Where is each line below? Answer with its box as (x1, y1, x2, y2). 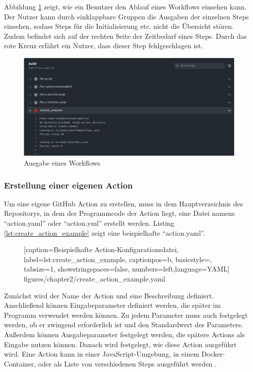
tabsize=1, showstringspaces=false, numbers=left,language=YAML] (24, 264, 230, 274)
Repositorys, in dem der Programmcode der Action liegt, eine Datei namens (4, 208, 235, 218)
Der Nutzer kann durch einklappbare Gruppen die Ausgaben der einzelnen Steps (4, 11, 249, 21)
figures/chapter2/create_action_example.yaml (24, 274, 165, 284)
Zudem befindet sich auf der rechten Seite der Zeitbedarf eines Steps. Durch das (4, 30, 247, 41)
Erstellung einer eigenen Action (4, 179, 133, 191)
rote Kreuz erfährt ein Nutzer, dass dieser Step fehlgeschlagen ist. (4, 40, 203, 51)
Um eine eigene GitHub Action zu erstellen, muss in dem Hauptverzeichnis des (4, 198, 243, 208)
